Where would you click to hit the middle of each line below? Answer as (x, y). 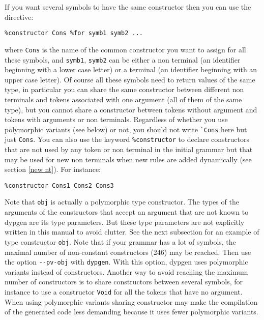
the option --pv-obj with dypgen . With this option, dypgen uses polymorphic (126, 262)
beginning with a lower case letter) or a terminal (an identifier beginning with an (131, 69)
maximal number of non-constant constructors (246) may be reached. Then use (128, 252)
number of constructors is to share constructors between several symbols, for (124, 282)
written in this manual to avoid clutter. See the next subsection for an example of (132, 232)
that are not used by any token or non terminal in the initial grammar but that (129, 149)
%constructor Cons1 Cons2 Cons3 (59, 185)
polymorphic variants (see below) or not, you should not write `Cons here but (126, 129)
